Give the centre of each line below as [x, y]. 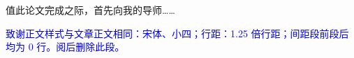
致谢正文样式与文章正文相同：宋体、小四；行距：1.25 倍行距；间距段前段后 [177, 33]
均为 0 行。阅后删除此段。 [65, 47]
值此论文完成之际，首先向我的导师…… [90, 10]
